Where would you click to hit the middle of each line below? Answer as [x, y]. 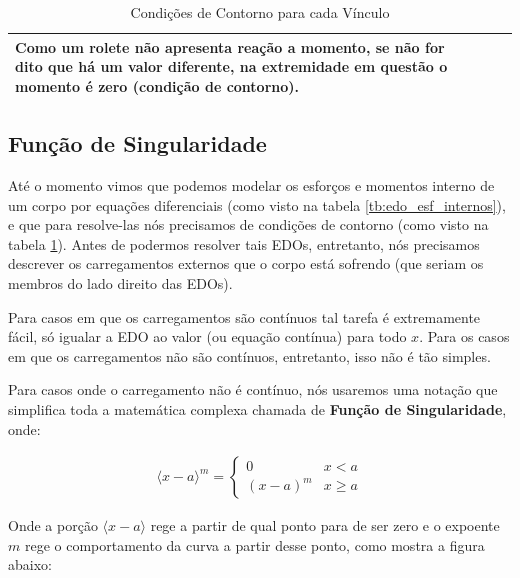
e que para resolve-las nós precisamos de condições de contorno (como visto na [248, 224]
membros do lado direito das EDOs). [120, 283]
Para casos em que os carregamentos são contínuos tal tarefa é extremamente [244, 316]
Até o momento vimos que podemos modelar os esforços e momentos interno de [251, 185]
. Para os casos [464, 336]
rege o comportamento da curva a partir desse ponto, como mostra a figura [254, 544]
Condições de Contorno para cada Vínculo [260, 12]
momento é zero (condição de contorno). [157, 85]
